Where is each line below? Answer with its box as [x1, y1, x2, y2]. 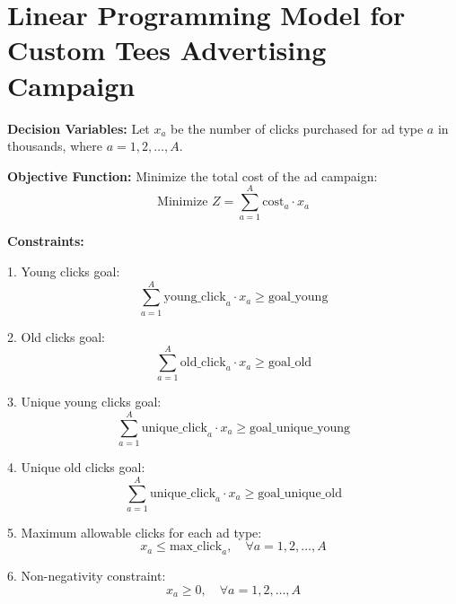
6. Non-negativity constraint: [7, 566, 166, 585]
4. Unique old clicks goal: [7, 458, 145, 477]
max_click [169, 540, 223, 554]
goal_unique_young [250, 421, 351, 434]
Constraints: [7, 232, 84, 250]
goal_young [267, 291, 329, 304]
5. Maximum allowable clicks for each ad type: [7, 522, 262, 541]
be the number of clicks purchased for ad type [171, 118, 424, 137]
